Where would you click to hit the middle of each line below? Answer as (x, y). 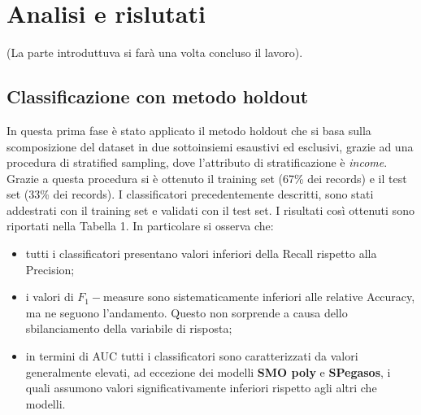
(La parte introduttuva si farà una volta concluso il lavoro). (155, 52)
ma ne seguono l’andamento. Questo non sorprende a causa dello (187, 312)
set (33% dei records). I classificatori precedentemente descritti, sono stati (190, 194)
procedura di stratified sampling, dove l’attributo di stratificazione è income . (197, 162)
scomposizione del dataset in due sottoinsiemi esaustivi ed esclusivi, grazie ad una (210, 146)
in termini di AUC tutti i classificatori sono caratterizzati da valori (192, 356)
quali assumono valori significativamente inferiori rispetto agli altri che (201, 388)
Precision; (50, 269)
